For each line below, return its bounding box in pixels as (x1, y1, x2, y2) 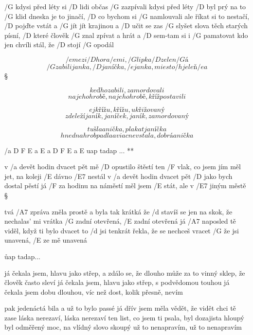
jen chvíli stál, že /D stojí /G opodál (4, 39, 114, 50)
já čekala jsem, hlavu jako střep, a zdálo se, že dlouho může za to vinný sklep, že (4, 267, 245, 278)
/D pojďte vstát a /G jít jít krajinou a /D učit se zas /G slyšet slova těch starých (4, 20, 248, 31)
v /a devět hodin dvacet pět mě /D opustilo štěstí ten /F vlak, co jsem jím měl (4, 161, 241, 172)
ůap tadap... (4, 251, 40, 261)
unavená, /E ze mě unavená (4, 235, 87, 245)
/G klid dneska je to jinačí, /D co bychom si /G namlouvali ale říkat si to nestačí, (4, 11, 250, 21)
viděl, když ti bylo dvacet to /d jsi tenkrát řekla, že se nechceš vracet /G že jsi (4, 225, 239, 235)
